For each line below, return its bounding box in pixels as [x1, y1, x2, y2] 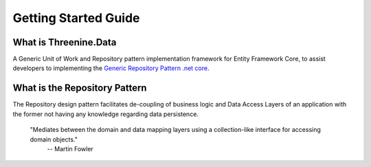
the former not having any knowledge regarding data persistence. [12, 110, 199, 118]
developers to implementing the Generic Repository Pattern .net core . [12, 64, 210, 72]
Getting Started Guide [12, 10, 140, 25]
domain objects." [30, 135, 78, 144]
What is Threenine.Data [12, 36, 117, 48]
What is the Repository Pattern [12, 82, 147, 94]
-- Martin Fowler [47, 144, 94, 153]
